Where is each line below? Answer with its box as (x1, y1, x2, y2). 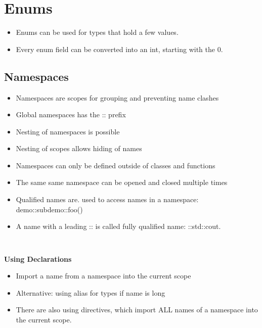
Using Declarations (4, 253, 72, 264)
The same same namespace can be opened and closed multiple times (16, 177, 228, 188)
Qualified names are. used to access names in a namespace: (16, 194, 199, 205)
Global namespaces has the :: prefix (16, 109, 126, 120)
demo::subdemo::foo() (16, 204, 83, 214)
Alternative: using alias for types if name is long (16, 287, 165, 298)
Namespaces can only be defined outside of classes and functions (16, 160, 215, 170)
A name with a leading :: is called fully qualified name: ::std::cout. (16, 221, 221, 231)
